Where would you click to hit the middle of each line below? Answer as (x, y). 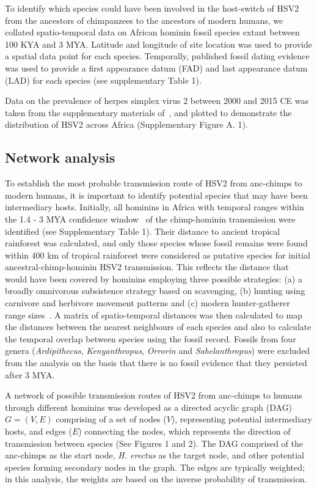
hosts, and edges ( (38, 431)
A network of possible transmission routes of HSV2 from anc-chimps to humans (154, 395)
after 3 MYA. (30, 374)
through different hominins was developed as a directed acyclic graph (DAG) (149, 407)
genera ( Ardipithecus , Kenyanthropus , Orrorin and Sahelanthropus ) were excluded (158, 351)
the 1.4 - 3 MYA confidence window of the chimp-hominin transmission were (150, 219)
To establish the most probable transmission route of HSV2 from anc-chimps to (154, 183)
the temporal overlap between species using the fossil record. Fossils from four (151, 338)
